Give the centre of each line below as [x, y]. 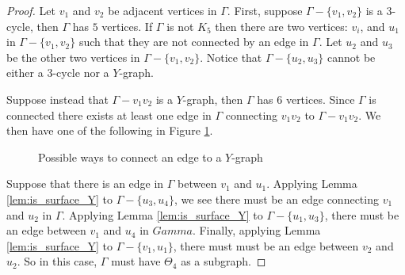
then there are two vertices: [281, 26]
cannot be [352, 57]
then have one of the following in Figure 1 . [110, 130]
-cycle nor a [81, 73]
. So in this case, [57, 261]
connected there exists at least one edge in [109, 115]
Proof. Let [31, 10]
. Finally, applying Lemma [256, 230]
